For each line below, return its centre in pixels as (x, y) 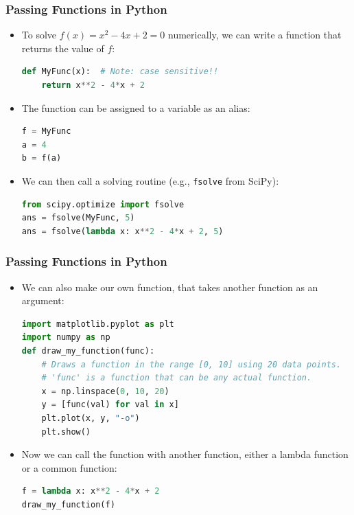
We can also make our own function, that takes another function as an (170, 287)
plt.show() (66, 432)
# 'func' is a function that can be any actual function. (177, 378)
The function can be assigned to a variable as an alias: (136, 107)
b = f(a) (42, 158)
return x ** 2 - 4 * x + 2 (93, 85)
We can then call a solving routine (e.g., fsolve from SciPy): (150, 180)
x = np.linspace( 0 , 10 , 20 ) (105, 391)
